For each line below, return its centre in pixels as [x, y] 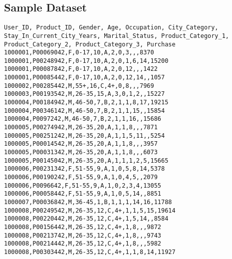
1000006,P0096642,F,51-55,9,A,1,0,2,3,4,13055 [83, 185]
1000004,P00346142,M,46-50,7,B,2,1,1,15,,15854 [85, 111]
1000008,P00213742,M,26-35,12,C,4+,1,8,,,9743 [83, 235]
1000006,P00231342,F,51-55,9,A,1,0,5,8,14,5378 [85, 169]
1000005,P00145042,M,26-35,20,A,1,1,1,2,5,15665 [86, 160]
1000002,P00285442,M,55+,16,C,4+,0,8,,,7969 [79, 86]
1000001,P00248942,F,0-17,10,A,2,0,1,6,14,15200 [86, 61]
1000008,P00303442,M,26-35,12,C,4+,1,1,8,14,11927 [90, 252]
